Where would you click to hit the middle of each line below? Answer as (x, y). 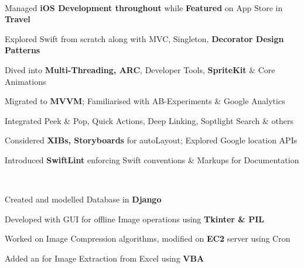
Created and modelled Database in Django (83, 199)
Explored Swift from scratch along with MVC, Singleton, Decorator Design (144, 38)
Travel (18, 19)
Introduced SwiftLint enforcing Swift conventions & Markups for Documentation (152, 159)
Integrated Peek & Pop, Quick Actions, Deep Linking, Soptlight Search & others (149, 120)
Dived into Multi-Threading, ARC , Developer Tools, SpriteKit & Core (140, 69)
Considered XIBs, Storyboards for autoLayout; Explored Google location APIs (151, 140)
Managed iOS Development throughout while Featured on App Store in (144, 7)
